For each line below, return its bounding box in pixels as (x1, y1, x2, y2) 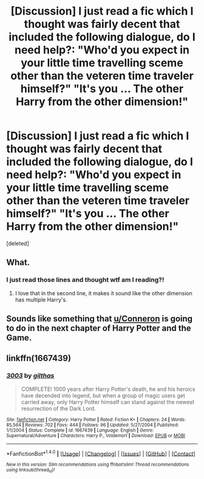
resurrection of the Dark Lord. (21, 405, 96, 412)
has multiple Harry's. (15, 296, 68, 303)
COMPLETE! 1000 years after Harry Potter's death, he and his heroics (21, 385, 195, 393)
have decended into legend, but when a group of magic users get (21, 391, 185, 399)
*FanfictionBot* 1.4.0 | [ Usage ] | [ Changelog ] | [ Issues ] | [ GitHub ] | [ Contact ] (6, 449, 195, 457)
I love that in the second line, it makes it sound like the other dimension (15, 289, 192, 296)
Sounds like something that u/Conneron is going (6, 313, 193, 324)
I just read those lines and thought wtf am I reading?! (6, 276, 165, 284)
